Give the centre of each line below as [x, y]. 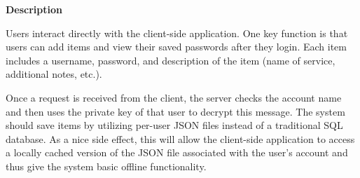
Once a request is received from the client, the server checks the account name [174, 97]
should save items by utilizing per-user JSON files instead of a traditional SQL [174, 125]
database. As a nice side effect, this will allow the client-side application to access [180, 138]
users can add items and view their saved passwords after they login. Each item [176, 47]
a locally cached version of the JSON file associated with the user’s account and [177, 152]
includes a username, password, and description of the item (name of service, [171, 60]
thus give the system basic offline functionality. [106, 166]
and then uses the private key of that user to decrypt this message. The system [175, 111]
